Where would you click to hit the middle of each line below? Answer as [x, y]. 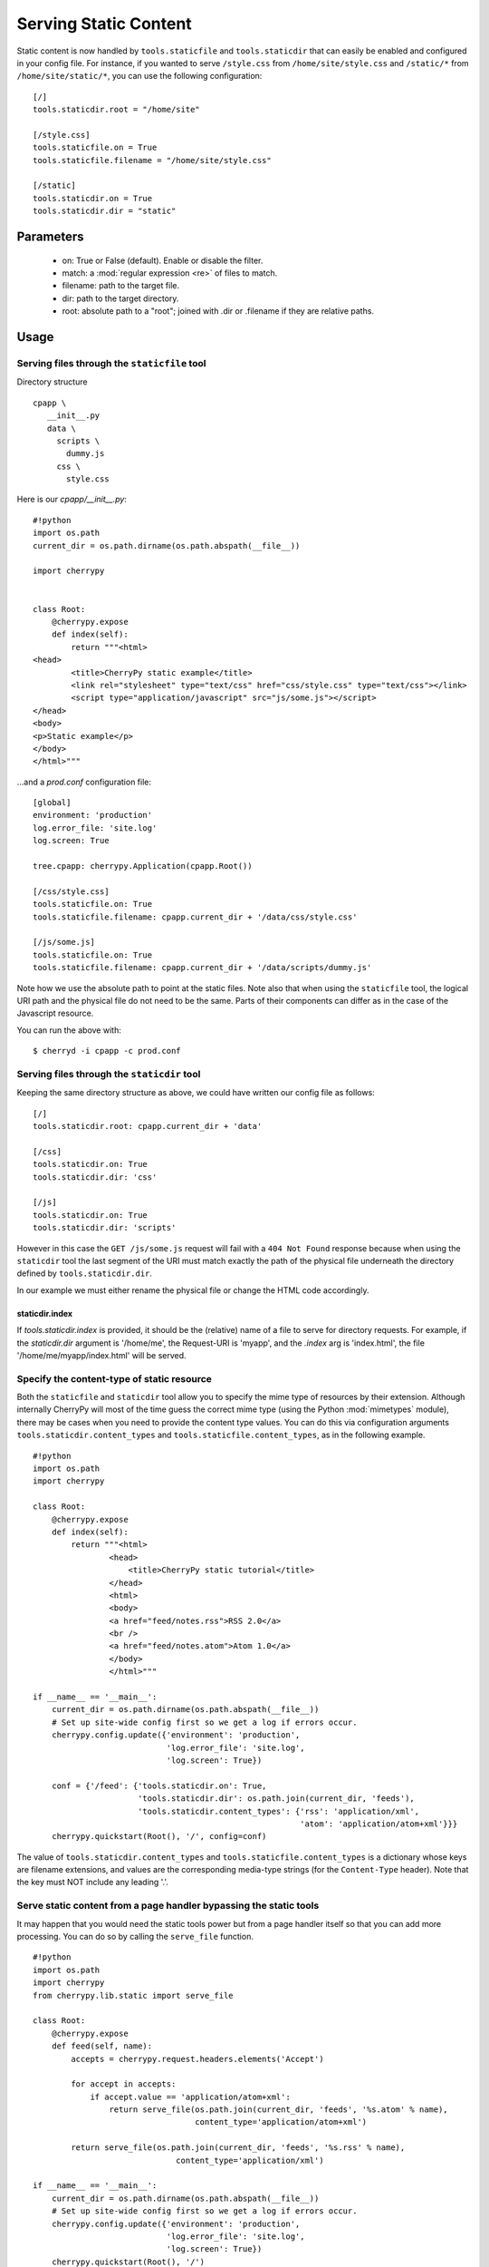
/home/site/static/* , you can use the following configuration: [139, 76]
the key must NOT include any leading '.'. [93, 1883]
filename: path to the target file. [121, 286]
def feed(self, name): [102, 2046]
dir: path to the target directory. [120, 298]
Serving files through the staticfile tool [111, 363]
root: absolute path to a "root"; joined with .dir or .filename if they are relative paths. [218, 311]
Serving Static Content [104, 24]
